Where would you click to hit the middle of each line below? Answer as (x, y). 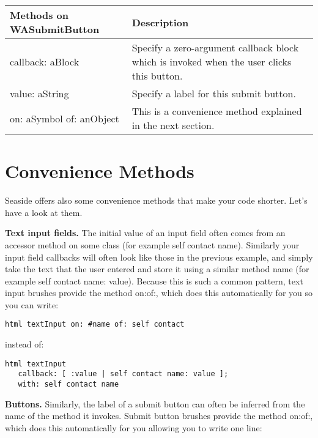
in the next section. (173, 125)
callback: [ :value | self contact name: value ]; (123, 374)
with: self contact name (68, 384)
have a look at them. (44, 212)
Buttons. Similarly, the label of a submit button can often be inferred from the (155, 403)
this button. (157, 76)
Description (160, 22)
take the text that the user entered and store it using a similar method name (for (157, 269)
